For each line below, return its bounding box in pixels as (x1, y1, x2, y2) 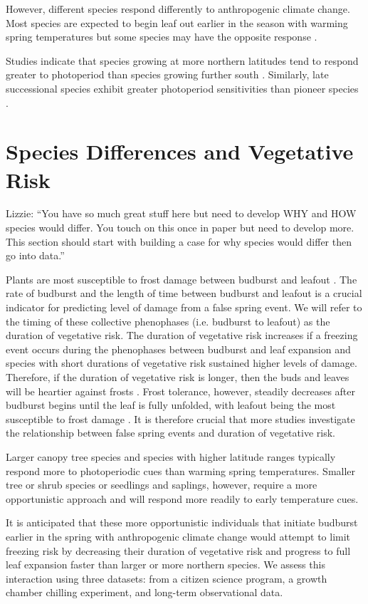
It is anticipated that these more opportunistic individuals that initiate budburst (6, 515, 358, 530)
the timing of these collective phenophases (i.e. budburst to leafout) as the (6, 313, 330, 328)
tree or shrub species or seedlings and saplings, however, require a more (6, 477, 317, 492)
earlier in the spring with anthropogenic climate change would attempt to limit (6, 528, 351, 543)
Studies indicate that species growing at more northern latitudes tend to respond (6, 53, 359, 68)
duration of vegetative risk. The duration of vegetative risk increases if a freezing (6, 328, 358, 343)
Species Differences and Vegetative (6, 137, 354, 166)
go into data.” (6, 248, 65, 263)
